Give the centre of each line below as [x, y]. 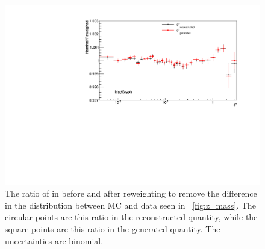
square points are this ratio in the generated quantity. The [113, 229]
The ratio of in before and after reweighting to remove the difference [131, 193]
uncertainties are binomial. [54, 240]
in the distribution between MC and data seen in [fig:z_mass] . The [130, 205]
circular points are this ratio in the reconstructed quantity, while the [131, 217]
